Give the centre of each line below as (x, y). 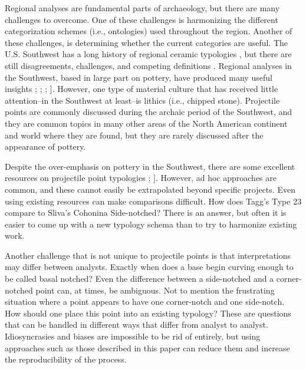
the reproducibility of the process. (66, 359)
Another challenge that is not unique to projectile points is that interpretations (148, 255)
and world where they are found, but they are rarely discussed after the (134, 135)
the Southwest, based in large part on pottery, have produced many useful (139, 77)
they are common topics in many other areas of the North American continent (146, 123)
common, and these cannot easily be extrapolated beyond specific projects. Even (150, 189)
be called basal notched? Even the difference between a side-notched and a (139, 279)
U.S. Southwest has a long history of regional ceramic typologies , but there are (148, 54)
